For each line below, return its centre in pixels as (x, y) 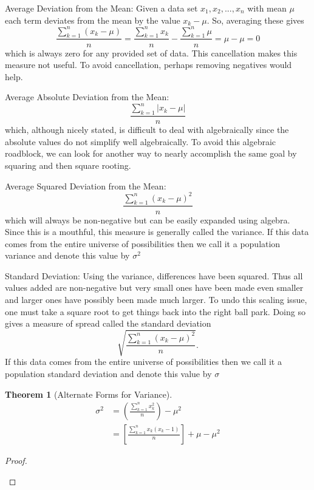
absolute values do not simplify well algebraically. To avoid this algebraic (141, 141)
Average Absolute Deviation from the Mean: (87, 97)
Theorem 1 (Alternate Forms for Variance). (89, 394)
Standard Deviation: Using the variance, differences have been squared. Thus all (154, 275)
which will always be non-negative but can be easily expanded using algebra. (148, 219)
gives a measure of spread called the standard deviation (108, 323)
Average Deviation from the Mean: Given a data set (101, 8)
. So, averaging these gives (255, 20)
